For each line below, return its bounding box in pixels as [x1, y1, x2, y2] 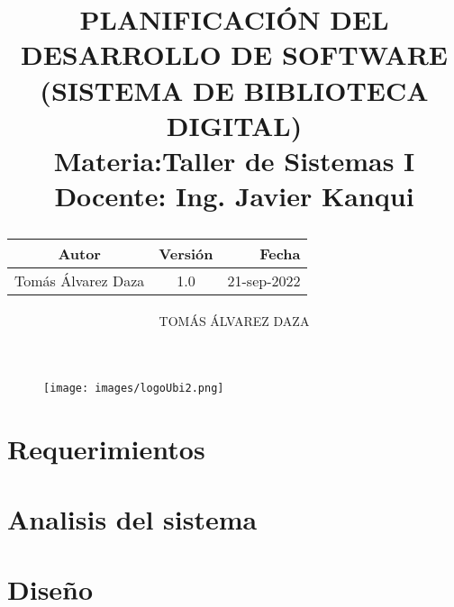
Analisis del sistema [7, 500, 258, 537]
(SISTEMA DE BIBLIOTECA [40, 71, 429, 108]
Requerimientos [7, 430, 205, 467]
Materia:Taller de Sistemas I [53, 141, 415, 178]
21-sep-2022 [227, 270, 301, 292]
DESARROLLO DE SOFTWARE [20, 36, 449, 73]
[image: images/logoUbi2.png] [43, 381, 224, 394]
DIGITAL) [166, 106, 303, 143]
